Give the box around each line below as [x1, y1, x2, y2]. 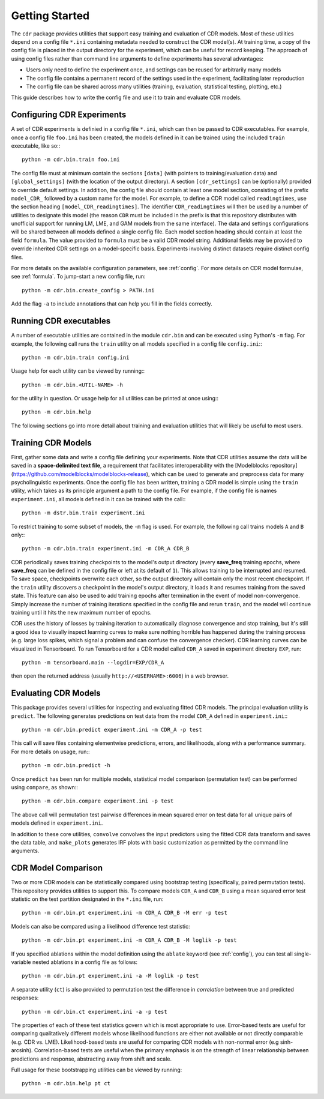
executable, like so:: [11, 142, 61, 149]
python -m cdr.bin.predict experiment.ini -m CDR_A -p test [22, 726, 202, 733]
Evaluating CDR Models [11, 688, 101, 699]
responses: [11, 994, 39, 1002]
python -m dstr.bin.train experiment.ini [22, 510, 145, 516]
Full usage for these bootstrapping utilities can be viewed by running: [11, 1066, 182, 1073]
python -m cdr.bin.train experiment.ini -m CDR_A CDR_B [22, 545, 190, 552]
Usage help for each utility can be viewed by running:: [11, 367, 145, 375]
